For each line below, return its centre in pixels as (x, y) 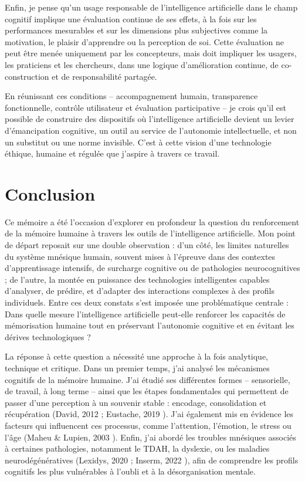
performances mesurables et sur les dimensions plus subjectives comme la (136, 30)
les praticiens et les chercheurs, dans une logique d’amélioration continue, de (142, 64)
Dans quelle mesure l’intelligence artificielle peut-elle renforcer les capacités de (145, 314)
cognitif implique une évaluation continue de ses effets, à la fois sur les (131, 18)
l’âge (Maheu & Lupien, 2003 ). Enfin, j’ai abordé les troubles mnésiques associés (150, 437)
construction (27, 76)
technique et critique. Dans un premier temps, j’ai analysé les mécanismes (137, 367)
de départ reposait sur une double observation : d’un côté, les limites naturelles (147, 245)
